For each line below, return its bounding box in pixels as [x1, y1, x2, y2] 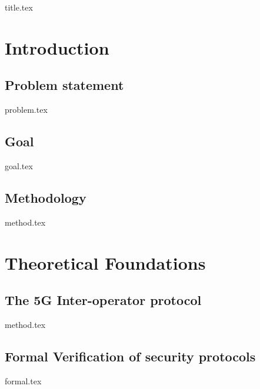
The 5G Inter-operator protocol [5, 291, 202, 309]
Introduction [5, 35, 109, 59]
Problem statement [5, 76, 124, 94]
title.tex [5, 1, 33, 13]
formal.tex [5, 374, 42, 387]
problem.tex [5, 103, 48, 116]
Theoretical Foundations [5, 250, 206, 274]
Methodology [5, 188, 86, 206]
